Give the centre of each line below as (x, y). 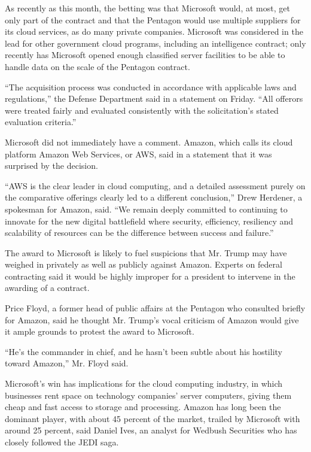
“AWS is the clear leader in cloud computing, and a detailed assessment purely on (155, 185)
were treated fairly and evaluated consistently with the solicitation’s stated (142, 110)
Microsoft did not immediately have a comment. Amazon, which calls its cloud (149, 142)
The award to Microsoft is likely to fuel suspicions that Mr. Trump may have (146, 252)
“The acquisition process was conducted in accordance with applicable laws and (151, 87)
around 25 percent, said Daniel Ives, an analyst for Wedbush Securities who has (151, 430)
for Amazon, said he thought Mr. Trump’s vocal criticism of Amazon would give (152, 319)
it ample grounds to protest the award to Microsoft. (100, 331)
